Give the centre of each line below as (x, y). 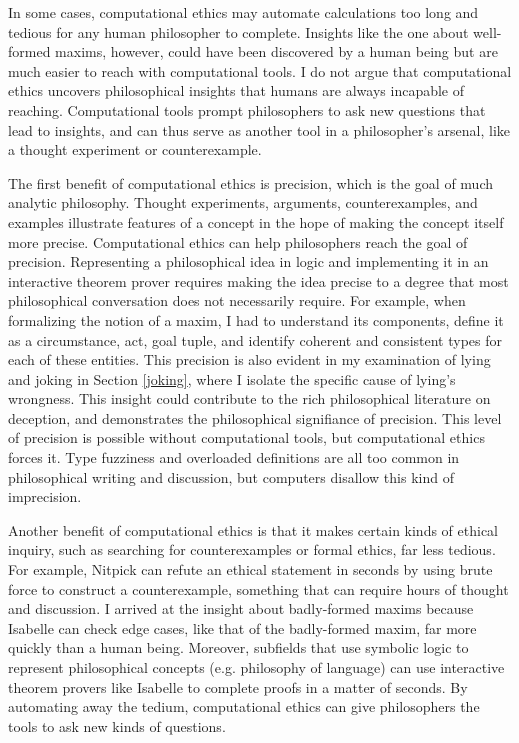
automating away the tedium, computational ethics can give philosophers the (244, 706)
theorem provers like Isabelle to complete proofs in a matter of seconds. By (238, 686)
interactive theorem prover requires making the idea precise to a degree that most (258, 280)
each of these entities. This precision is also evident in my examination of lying (249, 359)
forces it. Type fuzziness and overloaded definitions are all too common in (234, 457)
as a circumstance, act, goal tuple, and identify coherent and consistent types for (255, 339)
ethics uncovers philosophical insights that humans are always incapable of (236, 90)
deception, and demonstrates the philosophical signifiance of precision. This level (255, 417)
